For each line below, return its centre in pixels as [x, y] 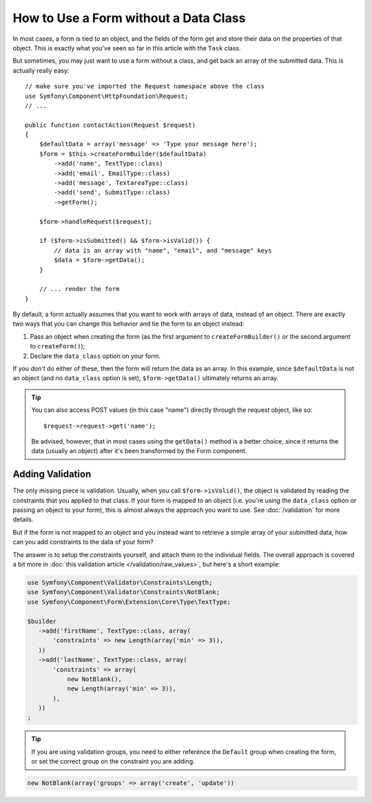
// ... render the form [79, 289]
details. [23, 519]
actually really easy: [41, 70]
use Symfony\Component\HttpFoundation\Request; [107, 96]
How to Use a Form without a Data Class [129, 18]
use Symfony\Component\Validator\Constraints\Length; [120, 583]
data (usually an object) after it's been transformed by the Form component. [139, 451]
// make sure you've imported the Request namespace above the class [145, 87]
